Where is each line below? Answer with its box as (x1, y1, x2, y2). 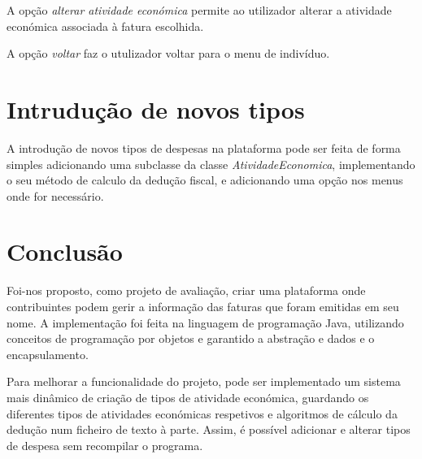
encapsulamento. (7, 345, 89, 362)
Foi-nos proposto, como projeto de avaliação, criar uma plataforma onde (7, 282, 366, 299)
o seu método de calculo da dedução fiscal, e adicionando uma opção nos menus (7, 171, 403, 188)
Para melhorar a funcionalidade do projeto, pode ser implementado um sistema (7, 373, 401, 390)
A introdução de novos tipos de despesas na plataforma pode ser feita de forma (7, 139, 401, 156)
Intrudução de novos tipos (7, 92, 305, 125)
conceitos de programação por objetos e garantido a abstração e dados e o (7, 330, 375, 347)
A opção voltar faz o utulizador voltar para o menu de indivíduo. (7, 45, 330, 62)
